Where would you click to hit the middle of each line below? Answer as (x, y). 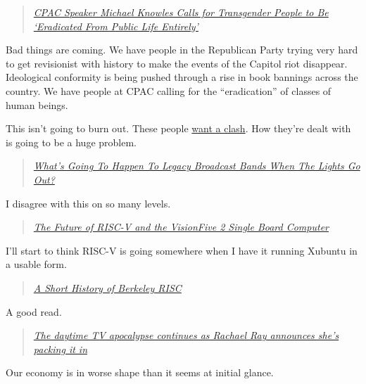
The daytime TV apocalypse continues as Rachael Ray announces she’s (186, 335)
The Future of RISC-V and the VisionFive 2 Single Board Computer (181, 227)
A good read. (34, 311)
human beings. (37, 104)
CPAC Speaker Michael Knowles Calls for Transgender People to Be (181, 12)
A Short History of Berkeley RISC (107, 287)
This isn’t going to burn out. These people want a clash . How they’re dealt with (178, 128)
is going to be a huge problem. (71, 142)
